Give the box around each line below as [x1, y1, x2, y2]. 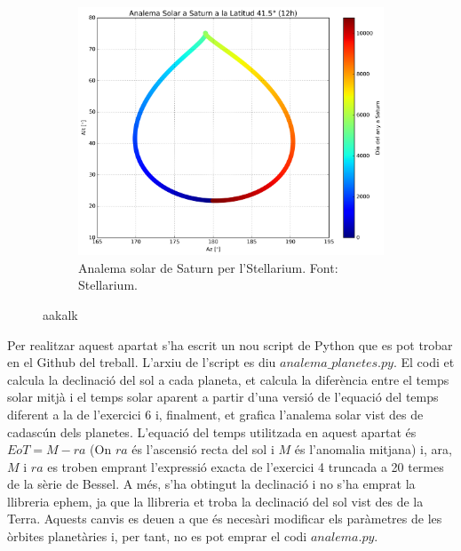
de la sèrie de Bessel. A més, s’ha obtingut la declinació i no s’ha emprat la [7, 475, 416, 493]
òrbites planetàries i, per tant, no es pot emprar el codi [7, 527, 307, 546]
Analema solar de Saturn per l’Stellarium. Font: [78, 258, 338, 276]
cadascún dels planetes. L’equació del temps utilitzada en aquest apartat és [7, 422, 417, 441]
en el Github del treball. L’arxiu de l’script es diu [7, 353, 276, 371]
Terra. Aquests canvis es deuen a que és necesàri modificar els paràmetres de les [7, 509, 442, 528]
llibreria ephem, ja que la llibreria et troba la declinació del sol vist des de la [7, 491, 424, 510]
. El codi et [393, 353, 455, 371]
